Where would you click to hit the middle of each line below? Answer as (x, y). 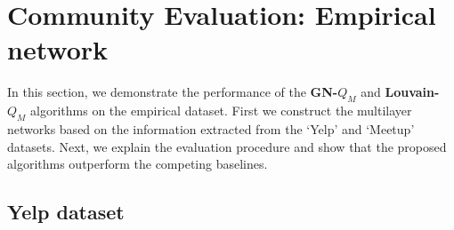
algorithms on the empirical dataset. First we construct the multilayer (221, 111)
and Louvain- (400, 92)
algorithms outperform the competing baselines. (138, 164)
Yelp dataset (66, 212)
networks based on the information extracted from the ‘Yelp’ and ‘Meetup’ (211, 128)
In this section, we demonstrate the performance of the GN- (173, 92)
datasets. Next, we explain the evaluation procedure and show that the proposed (227, 146)
